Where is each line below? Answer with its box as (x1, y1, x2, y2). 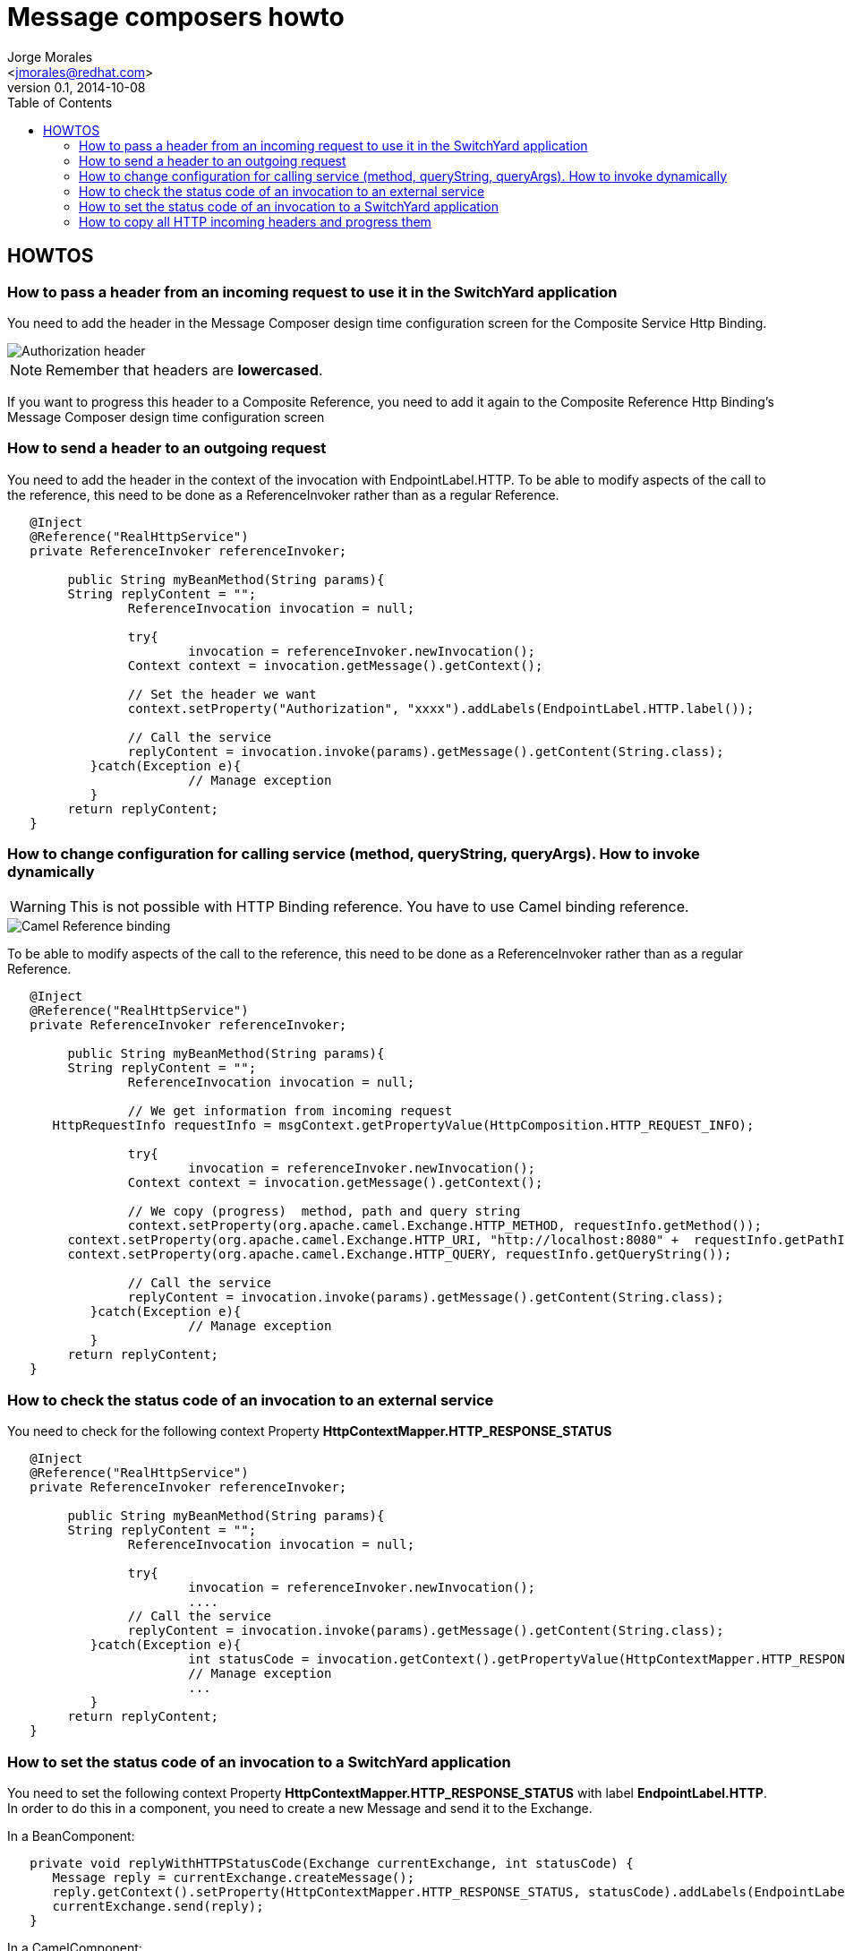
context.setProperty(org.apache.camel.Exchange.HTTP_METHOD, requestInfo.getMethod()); (127, 1218, 762, 1233)
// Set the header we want (127, 686, 317, 701)
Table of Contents (7, 94, 113, 110)
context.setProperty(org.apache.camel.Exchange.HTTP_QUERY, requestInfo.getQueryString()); (67, 1247, 732, 1262)
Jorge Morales (7, 48, 93, 64)
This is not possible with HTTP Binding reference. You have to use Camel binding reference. (69, 898, 689, 916)
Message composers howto (7, 2, 345, 32)
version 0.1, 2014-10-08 (7, 79, 146, 95)
